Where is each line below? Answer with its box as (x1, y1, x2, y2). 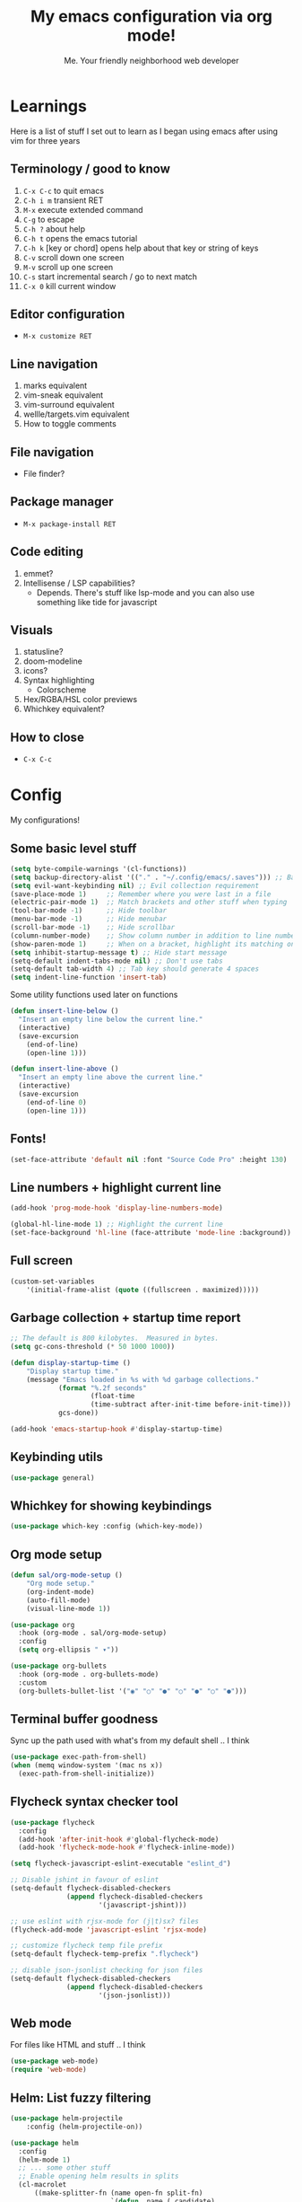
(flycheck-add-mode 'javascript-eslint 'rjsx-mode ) (10, 1925, 207, 1934)
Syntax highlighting (22, 675, 95, 686)
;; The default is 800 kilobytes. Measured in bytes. (10, 1334, 220, 1343)
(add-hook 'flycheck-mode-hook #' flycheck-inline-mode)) (18, 1843, 236, 1852)
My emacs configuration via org (30, 6, 272, 27)
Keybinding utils (10, 1449, 104, 1465)
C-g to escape (22, 214, 75, 225)
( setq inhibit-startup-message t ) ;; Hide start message (10, 947, 228, 957)
